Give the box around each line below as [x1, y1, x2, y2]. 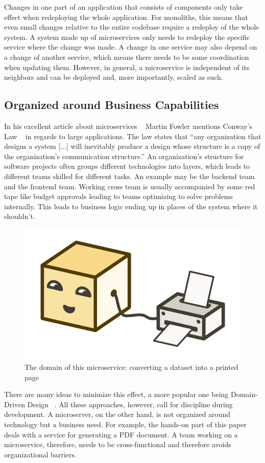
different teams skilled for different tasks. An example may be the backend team [4, 170, 255, 181]
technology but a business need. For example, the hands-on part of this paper [4, 419, 247, 430]
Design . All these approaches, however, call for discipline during [27, 399, 233, 409]
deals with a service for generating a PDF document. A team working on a [4, 429, 238, 439]
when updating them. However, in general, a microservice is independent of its [4, 61, 250, 72]
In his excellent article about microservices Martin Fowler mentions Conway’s [4, 120, 253, 131]
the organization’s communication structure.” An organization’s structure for [4, 150, 244, 161]
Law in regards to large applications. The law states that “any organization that [4, 130, 261, 141]
